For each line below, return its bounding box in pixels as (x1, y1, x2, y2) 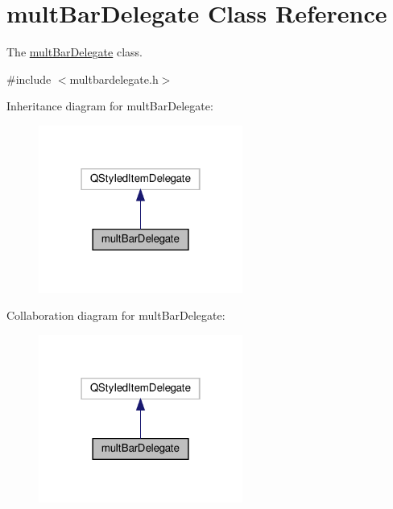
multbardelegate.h (69, 70, 159, 87)
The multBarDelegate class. (6, 43, 143, 60)
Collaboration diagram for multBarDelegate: (6, 307, 225, 324)
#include (6, 70, 52, 87)
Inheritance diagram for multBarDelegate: (6, 97, 213, 114)
